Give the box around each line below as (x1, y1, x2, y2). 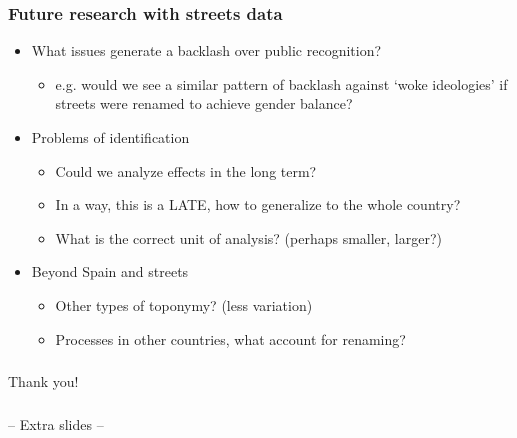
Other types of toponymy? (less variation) (55, 294, 313, 315)
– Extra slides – (8, 413, 104, 434)
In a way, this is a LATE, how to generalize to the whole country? (55, 194, 461, 215)
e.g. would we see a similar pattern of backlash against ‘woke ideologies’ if (55, 73, 508, 94)
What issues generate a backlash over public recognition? (31, 40, 382, 61)
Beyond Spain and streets (31, 261, 189, 282)
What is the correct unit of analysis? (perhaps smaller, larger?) (55, 227, 442, 248)
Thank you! (8, 371, 79, 392)
